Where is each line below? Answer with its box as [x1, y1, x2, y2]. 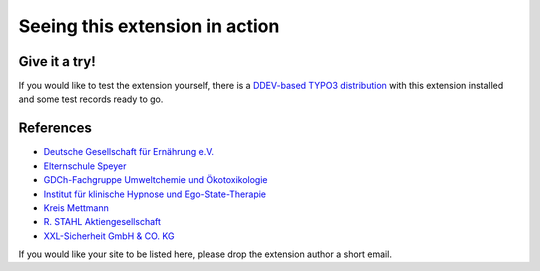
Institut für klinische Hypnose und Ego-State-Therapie [43, 188, 267, 200]
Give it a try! [18, 53, 96, 70]
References [18, 120, 92, 137]
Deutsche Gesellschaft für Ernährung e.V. [43, 146, 215, 158]
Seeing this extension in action [18, 15, 280, 37]
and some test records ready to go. [18, 93, 164, 105]
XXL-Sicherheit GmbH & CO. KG [43, 230, 175, 242]
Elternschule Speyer [43, 160, 127, 172]
